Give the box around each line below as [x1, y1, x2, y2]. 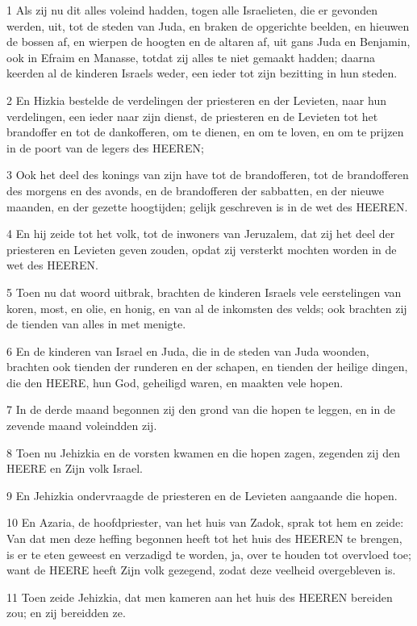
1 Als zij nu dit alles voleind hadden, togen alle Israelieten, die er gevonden [6, 2, 377, 18]
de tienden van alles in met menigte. [6, 315, 186, 332]
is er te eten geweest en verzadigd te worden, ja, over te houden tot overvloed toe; [6, 545, 411, 562]
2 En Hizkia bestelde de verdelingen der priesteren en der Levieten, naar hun [6, 91, 386, 108]
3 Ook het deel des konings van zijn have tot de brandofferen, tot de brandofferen [6, 166, 409, 183]
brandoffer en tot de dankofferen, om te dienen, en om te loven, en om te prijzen [6, 123, 404, 140]
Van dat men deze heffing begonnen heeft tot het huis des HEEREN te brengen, [6, 530, 402, 547]
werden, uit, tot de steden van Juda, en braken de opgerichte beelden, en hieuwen [6, 17, 410, 34]
